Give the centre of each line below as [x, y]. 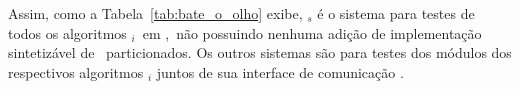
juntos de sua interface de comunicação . [280, 71]
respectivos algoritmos [76, 71]
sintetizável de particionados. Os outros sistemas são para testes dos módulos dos [260, 52]
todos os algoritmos [67, 32]
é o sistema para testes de [396, 13]
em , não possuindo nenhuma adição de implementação [312, 32]
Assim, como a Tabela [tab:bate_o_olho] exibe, [155, 13]
